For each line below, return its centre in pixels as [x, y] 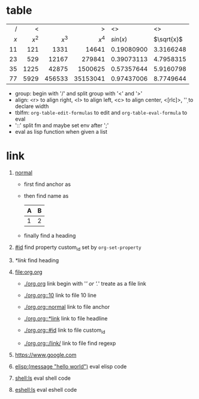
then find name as [46, 196]
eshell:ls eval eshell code [46, 389]
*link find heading [37, 260]
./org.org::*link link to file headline [66, 318]
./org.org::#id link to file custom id [64, 331]
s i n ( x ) [119, 39]
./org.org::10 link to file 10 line [60, 295]
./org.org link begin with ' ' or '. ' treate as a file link [85, 283]
